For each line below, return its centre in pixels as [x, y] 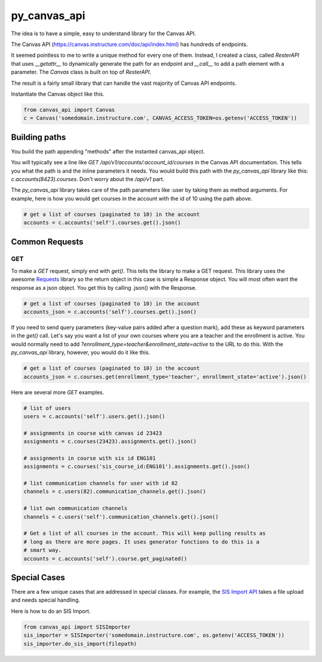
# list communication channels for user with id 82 [101, 483]
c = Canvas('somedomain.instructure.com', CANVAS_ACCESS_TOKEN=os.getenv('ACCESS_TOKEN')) [160, 118]
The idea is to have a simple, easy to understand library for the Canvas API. [103, 33]
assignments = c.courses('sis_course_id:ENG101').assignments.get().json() [137, 467]
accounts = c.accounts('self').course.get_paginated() [105, 558]
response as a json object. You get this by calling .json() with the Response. [104, 287]
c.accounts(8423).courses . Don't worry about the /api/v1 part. [88, 179]
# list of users [47, 408]
